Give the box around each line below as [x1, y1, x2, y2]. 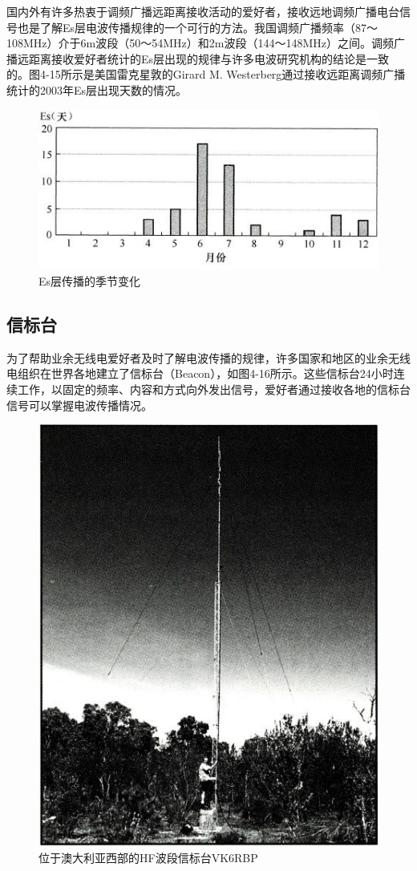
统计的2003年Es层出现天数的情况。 [6, 81, 188, 98]
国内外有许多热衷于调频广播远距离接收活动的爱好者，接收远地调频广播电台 [6, 3, 399, 19]
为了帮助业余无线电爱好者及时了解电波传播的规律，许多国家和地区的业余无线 [6, 349, 411, 366]
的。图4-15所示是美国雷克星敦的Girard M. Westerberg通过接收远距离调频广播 [6, 66, 406, 83]
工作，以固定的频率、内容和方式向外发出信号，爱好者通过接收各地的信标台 [17, 380, 411, 397]
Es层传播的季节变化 [38, 273, 141, 289]
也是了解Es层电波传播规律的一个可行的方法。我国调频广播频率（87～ [17, 18, 379, 35]
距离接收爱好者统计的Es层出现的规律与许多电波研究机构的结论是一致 [28, 50, 390, 67]
